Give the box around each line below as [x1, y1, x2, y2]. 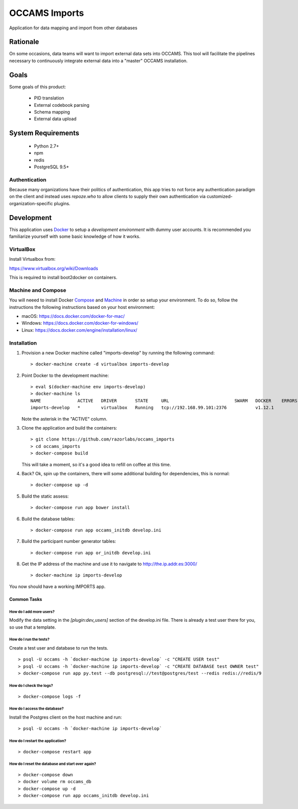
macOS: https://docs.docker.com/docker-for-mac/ [21, 313, 125, 319]
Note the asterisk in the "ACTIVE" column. [21, 416, 108, 422]
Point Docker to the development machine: [21, 372, 109, 378]
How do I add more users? [9, 609, 55, 614]
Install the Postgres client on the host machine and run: [9, 714, 122, 720]
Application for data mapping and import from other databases [9, 25, 138, 31]
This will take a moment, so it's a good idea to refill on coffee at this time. [21, 461, 171, 467]
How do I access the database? [9, 706, 64, 711]
